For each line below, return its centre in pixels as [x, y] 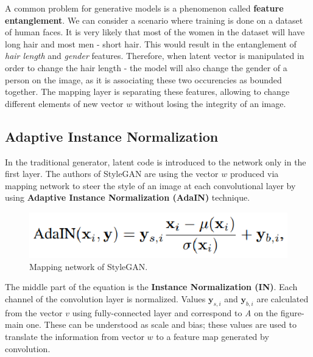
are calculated [283, 299]
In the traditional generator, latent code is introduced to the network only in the [156, 161]
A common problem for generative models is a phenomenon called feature [144, 8]
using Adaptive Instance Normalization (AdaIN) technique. [128, 197]
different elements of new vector [64, 103]
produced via [254, 174]
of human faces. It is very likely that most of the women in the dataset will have [155, 32]
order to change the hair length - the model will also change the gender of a [146, 67]
